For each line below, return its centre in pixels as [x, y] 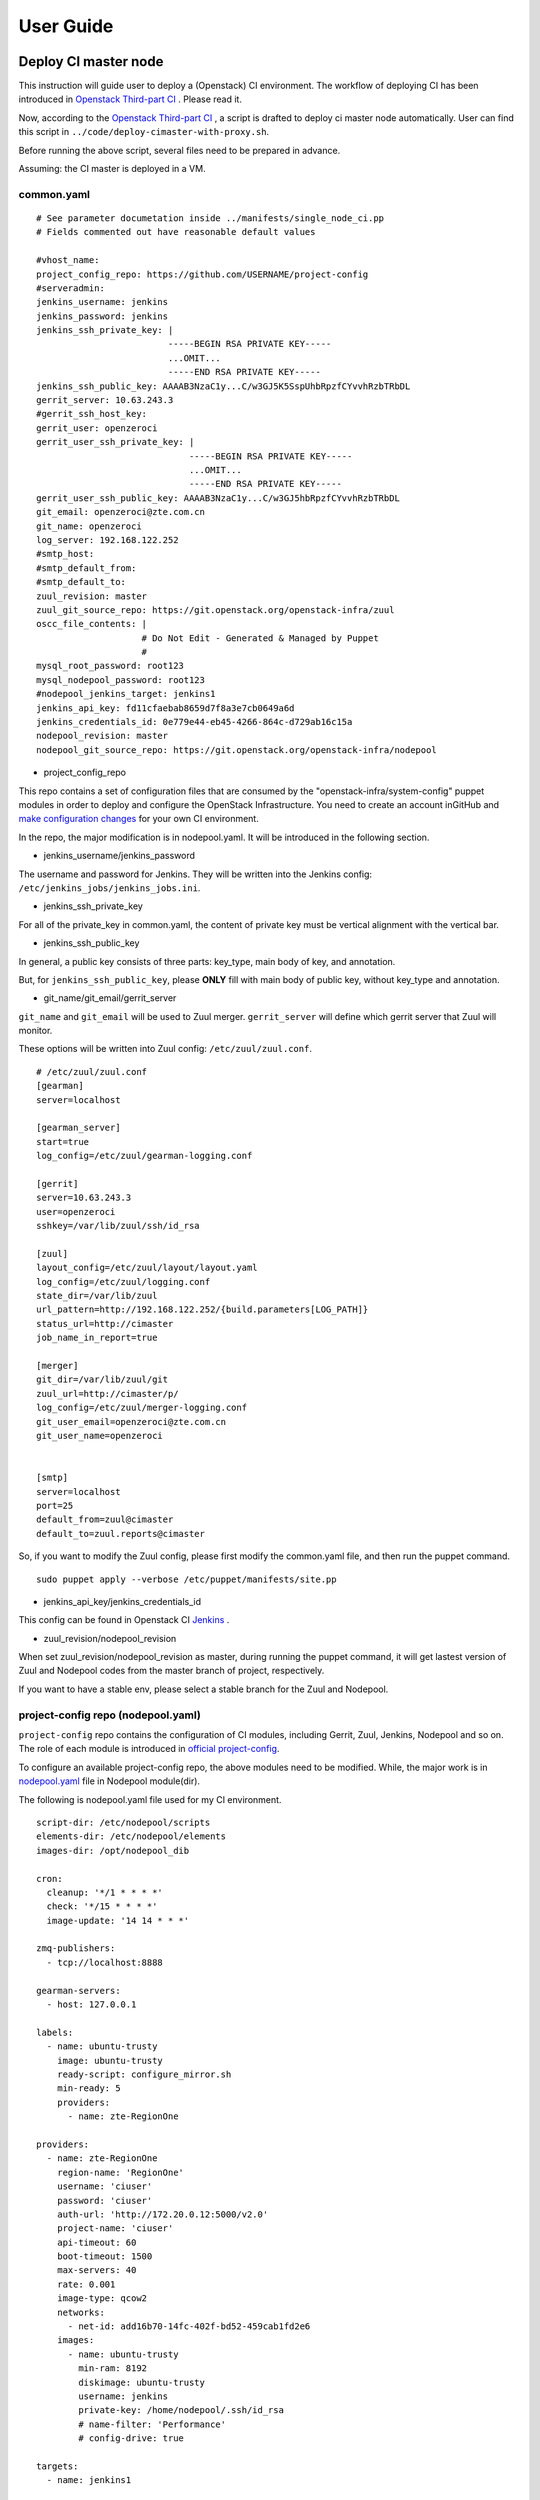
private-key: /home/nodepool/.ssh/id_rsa [181, 2410]
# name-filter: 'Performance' [152, 2424]
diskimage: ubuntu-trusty [141, 2382]
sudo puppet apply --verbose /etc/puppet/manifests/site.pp [186, 1579]
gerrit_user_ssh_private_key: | [115, 442]
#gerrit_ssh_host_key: [92, 414]
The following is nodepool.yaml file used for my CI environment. [150, 1799]
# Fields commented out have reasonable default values [176, 232]
